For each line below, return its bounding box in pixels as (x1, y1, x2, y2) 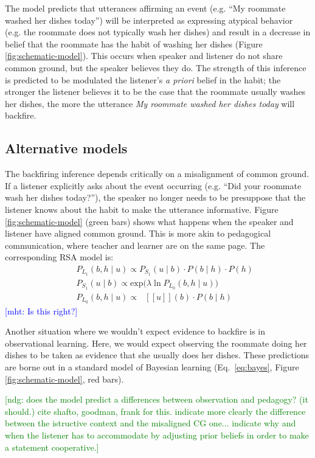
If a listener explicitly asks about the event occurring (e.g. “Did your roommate (5, 179, 302, 192)
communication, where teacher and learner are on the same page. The (5, 238, 265, 251)
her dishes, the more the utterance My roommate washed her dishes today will (5, 97, 295, 109)
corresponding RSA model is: (5, 251, 114, 263)
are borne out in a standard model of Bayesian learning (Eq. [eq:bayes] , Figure (5, 360, 299, 373)
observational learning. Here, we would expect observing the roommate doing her (5, 336, 307, 349)
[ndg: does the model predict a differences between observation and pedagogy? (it (5, 393, 308, 406)
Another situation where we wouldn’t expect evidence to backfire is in (5, 325, 266, 338)
